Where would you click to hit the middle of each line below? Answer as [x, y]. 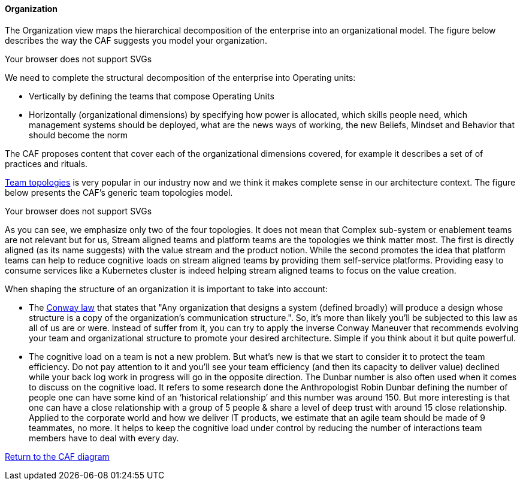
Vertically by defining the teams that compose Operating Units [152, 96]
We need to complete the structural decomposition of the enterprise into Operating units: [180, 77]
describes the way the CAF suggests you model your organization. [136, 40]
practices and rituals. [46, 163]
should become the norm [78, 135]
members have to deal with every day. [104, 438]
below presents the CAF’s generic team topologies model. [119, 192]
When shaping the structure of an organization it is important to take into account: [167, 289]
